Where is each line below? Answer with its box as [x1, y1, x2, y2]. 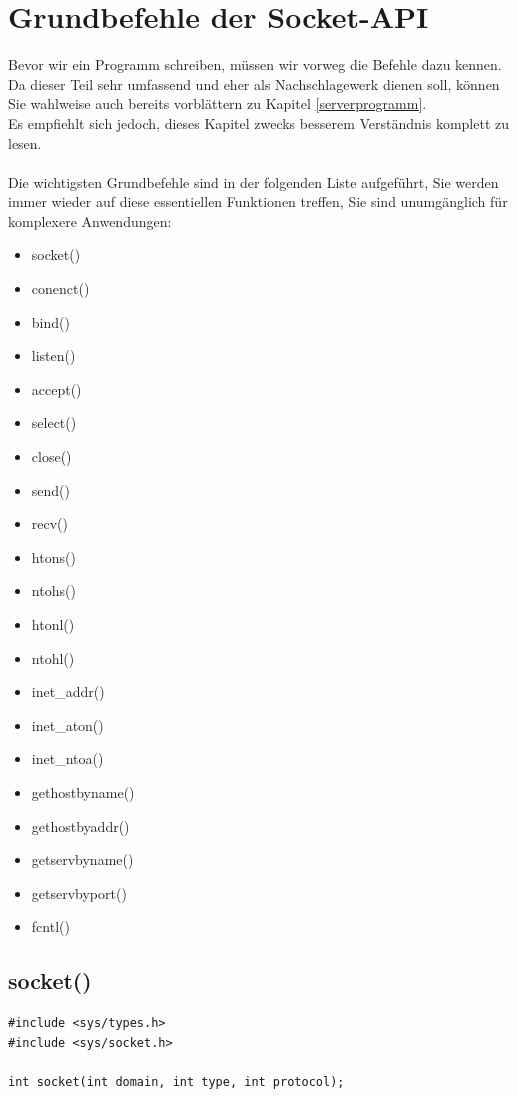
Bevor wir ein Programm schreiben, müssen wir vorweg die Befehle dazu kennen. [8, 54, 502, 75]
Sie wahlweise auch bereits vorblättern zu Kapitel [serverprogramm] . [8, 93, 427, 114]
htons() [31, 546, 76, 567]
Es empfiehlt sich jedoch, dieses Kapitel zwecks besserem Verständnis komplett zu [8, 112, 510, 133]
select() [31, 412, 77, 433]
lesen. [8, 132, 42, 153]
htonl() [31, 614, 75, 634]
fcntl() [31, 916, 70, 937]
